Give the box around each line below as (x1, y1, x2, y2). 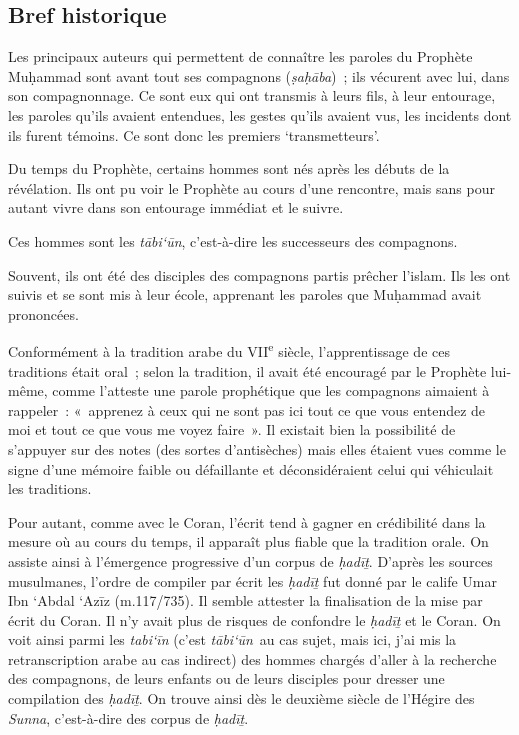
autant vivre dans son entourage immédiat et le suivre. (8, 197, 344, 218)
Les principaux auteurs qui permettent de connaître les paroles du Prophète (8, 46, 473, 67)
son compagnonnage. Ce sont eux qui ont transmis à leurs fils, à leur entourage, (8, 85, 496, 106)
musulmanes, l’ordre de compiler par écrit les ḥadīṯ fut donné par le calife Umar (8, 570, 498, 591)
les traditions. (8, 478, 92, 499)
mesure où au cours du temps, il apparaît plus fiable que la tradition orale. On (8, 531, 489, 552)
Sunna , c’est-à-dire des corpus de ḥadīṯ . (8, 707, 249, 728)
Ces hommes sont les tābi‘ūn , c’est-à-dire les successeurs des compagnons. (8, 230, 458, 251)
